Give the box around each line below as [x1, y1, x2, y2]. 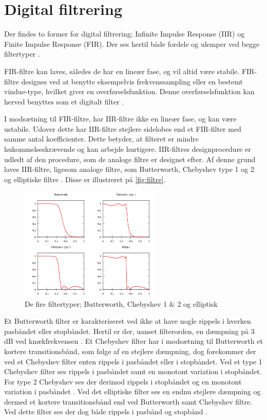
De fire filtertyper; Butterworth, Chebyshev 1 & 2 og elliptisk [25, 298, 218, 309]
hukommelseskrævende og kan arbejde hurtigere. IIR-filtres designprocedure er [4, 144, 251, 154]
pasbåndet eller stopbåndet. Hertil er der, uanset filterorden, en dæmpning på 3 [4, 325, 255, 336]
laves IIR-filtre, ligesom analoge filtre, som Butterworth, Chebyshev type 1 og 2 [4, 164, 254, 174]
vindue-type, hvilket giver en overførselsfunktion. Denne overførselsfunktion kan [4, 86, 255, 97]
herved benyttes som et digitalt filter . [4, 96, 124, 107]
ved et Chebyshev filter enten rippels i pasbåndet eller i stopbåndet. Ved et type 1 [4, 356, 262, 366]
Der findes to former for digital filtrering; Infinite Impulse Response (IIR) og [4, 28, 245, 39]
